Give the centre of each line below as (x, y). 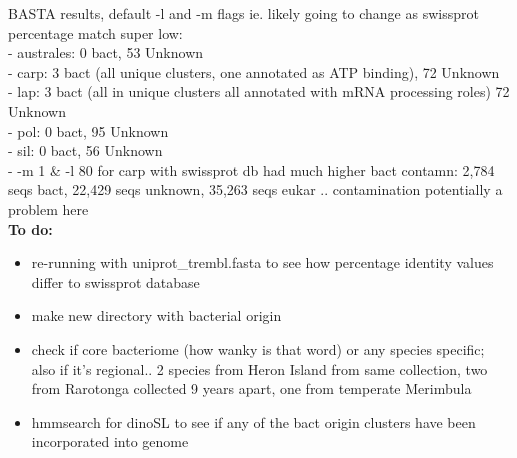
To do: (30, 228)
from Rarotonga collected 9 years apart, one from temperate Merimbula (251, 388)
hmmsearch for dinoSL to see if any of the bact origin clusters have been (253, 421)
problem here (48, 208)
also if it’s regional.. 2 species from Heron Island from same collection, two (259, 368)
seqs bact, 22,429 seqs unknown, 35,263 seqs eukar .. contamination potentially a (255, 189)
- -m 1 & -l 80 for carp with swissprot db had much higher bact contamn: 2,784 (251, 169)
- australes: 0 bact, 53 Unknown (106, 52)
